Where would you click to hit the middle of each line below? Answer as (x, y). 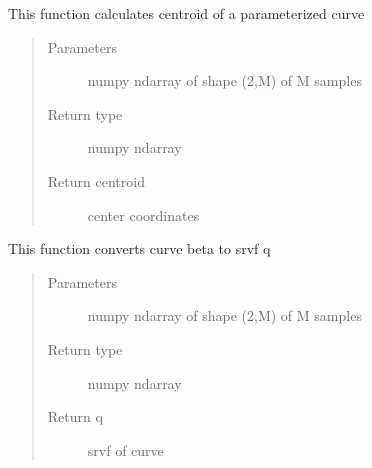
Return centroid (96, 180)
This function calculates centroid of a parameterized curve (186, 13)
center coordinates (143, 214)
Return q (75, 416)
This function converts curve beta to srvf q (139, 248)
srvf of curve (125, 449)
